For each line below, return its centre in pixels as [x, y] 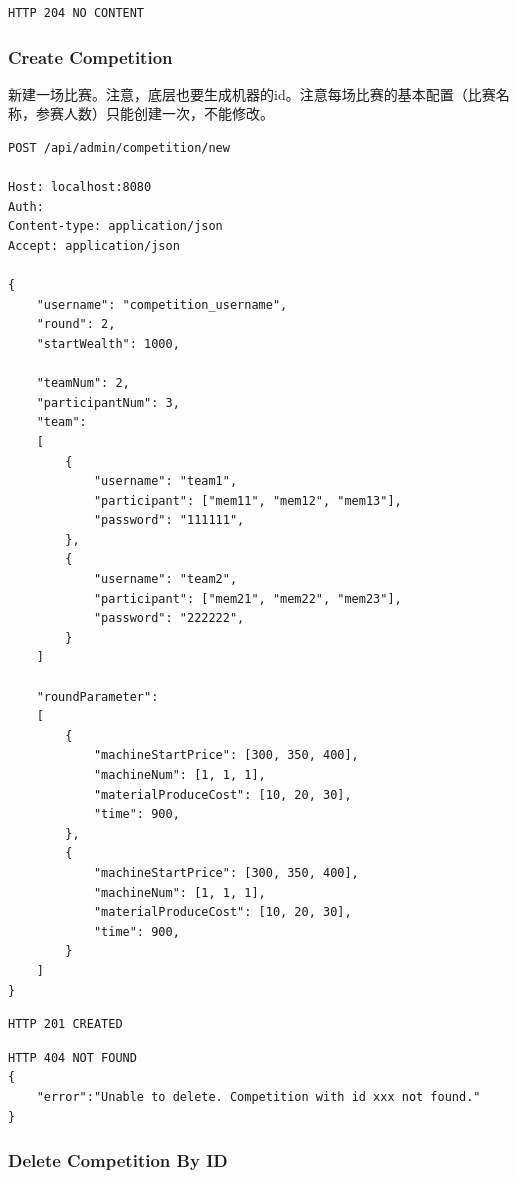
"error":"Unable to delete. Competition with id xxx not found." [258, 1096]
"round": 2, [76, 324]
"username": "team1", [165, 481]
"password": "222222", [169, 618]
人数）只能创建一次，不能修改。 [168, 113]
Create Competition [90, 56]
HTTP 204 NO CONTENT [76, 13]
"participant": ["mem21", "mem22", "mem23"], [247, 598]
